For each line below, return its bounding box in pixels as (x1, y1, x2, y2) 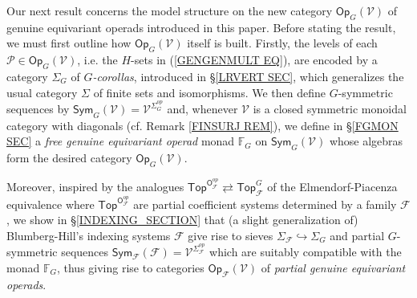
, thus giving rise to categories (56, 259, 204, 276)
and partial (330, 227, 385, 243)
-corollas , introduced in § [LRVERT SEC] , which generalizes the (92, 67, 404, 84)
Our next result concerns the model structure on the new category (6, 2, 333, 18)
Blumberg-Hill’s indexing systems (6, 227, 171, 243)
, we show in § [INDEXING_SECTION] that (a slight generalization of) (6, 211, 358, 228)
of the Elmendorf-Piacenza (267, 178, 398, 194)
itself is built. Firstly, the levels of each (187, 35, 378, 51)
